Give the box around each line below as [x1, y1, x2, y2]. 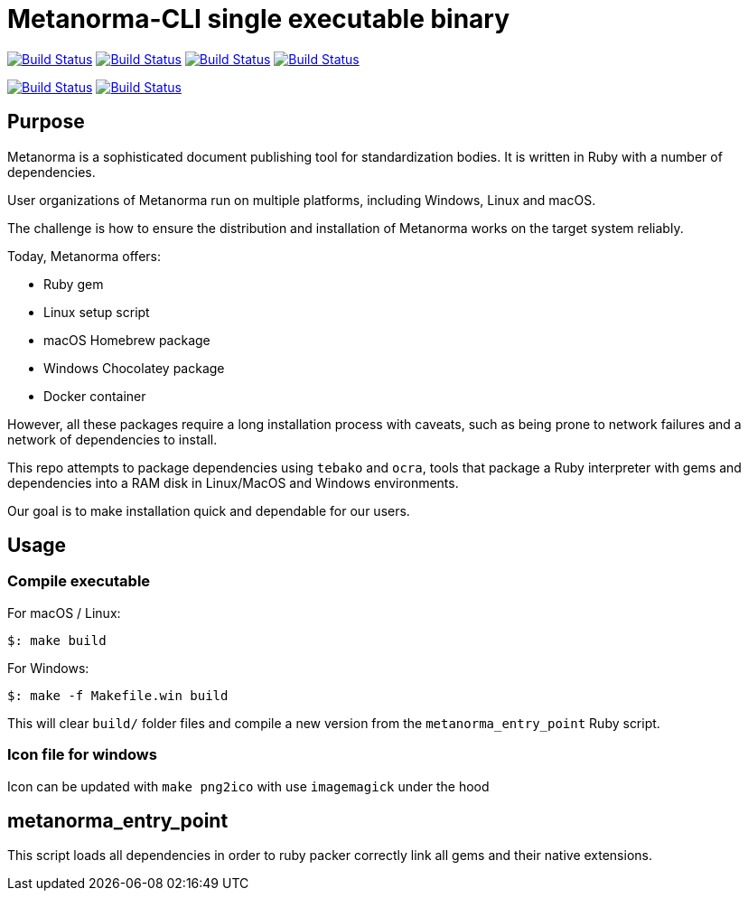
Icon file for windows [7, 745, 157, 764]
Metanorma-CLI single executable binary [7, 4, 510, 34]
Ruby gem [43, 276, 104, 292]
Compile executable [7, 572, 151, 591]
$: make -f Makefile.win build [7, 688, 229, 703]
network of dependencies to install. [7, 431, 218, 447]
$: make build [7, 632, 107, 648]
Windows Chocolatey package [43, 360, 225, 376]
